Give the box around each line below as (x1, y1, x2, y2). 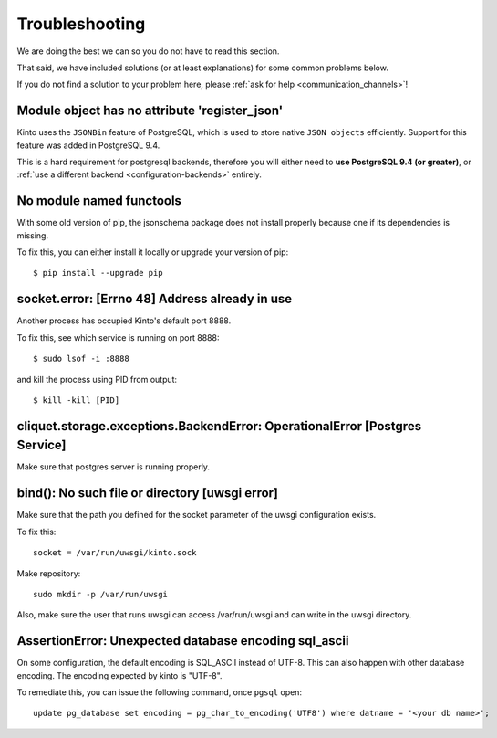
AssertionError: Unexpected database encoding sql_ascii (16, 633, 349, 648)
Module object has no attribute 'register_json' (16, 103, 284, 119)
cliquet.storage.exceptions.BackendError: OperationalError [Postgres (16, 418, 422, 434)
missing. (16, 229, 49, 241)
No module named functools (16, 193, 182, 209)
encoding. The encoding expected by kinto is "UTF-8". (16, 669, 223, 680)
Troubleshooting (16, 14, 146, 34)
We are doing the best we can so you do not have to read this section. (16, 46, 280, 57)
